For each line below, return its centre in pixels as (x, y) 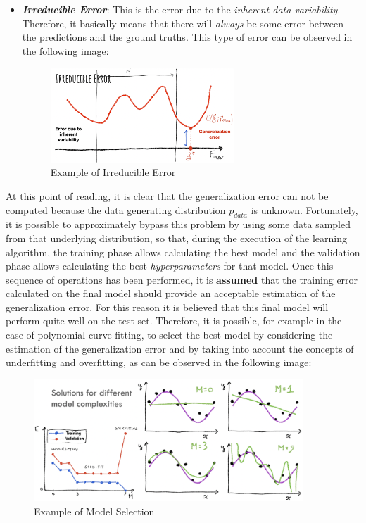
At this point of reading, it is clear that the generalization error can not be (167, 195)
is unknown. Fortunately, (304, 209)
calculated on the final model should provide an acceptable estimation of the (171, 293)
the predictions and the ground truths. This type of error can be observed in (187, 37)
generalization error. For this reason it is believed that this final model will (167, 307)
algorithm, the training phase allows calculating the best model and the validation (183, 252)
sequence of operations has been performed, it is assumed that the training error (182, 279)
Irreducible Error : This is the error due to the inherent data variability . (181, 9)
